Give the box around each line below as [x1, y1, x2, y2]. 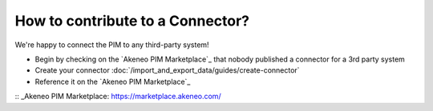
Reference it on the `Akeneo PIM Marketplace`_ [34, 77, 191, 86]
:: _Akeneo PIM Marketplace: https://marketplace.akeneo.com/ [14, 92, 221, 101]
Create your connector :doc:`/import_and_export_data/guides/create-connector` [34, 65, 300, 75]
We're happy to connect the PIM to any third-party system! [14, 40, 209, 50]
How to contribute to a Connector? [14, 12, 250, 30]
